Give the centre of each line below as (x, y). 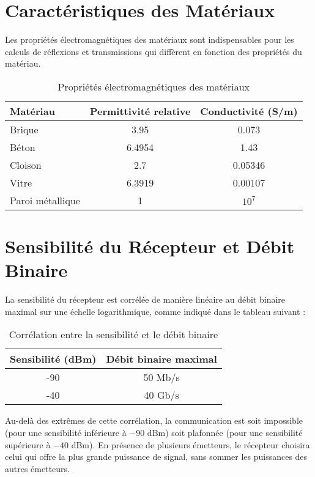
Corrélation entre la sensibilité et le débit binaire (113, 335)
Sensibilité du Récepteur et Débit (150, 246)
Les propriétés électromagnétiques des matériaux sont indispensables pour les (150, 39)
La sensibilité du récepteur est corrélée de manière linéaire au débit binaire (145, 299)
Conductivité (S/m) (249, 111)
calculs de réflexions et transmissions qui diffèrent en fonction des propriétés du (154, 51)
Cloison (26, 165)
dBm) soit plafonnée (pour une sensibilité (225, 432)
